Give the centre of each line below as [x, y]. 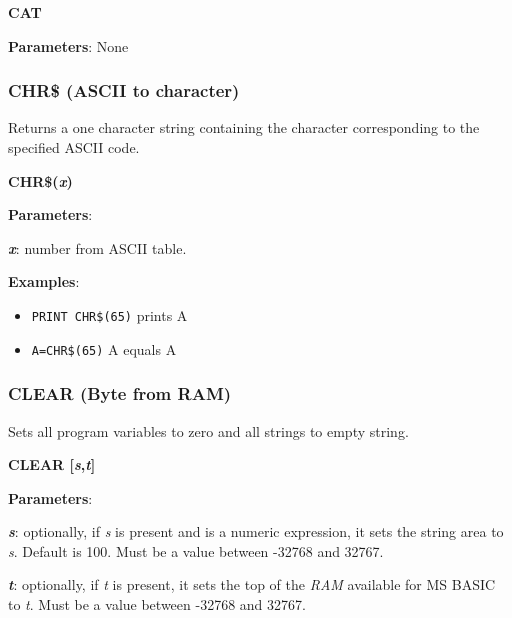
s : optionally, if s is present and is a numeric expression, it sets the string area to [256, 531]
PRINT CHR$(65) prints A [109, 314]
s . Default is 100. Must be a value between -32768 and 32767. [196, 550]
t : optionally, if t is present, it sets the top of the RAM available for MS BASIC [252, 584]
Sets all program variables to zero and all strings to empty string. [208, 430]
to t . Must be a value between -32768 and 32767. [157, 604]
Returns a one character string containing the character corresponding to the [244, 127]
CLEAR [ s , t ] [52, 464]
